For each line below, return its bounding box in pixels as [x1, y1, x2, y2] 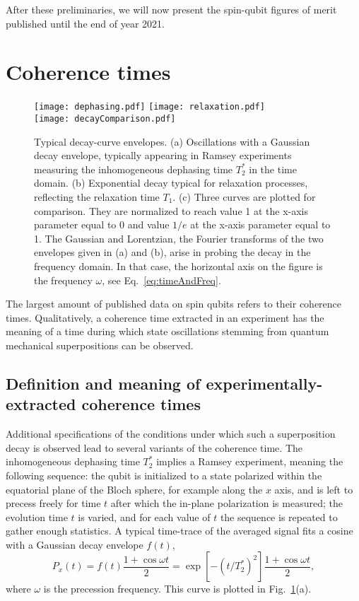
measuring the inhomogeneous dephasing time [34, 161, 233, 176]
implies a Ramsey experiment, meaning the [156, 454, 343, 469]
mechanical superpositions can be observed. [6, 337, 194, 352]
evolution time [6, 509, 68, 524]
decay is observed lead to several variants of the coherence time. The [6, 440, 302, 455]
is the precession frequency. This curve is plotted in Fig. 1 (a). [43, 581, 312, 596]
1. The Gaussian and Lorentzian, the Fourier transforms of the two [34, 231, 324, 245]
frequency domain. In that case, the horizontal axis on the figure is [34, 258, 323, 273]
